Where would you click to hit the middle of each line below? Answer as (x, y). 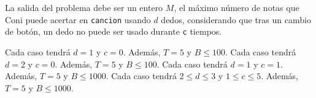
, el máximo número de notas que (237, 7)
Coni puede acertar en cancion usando (78, 19)
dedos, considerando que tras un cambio (236, 19)
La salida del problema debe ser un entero (84, 7)
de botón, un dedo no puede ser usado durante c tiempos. (114, 31)
